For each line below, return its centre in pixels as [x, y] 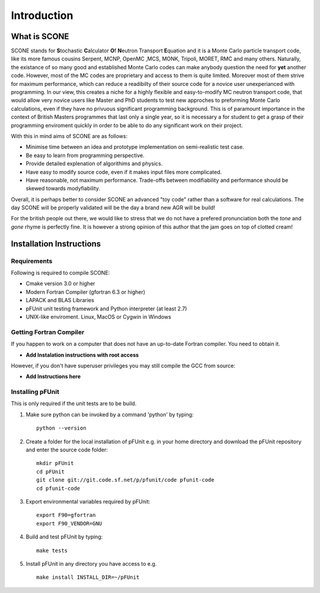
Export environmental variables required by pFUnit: [88, 501]
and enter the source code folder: [67, 450]
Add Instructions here [53, 377]
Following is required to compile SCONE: [60, 273]
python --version [61, 428]
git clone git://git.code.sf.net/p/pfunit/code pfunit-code [125, 480]
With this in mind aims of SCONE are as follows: [69, 136]
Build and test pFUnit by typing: [64, 537]
